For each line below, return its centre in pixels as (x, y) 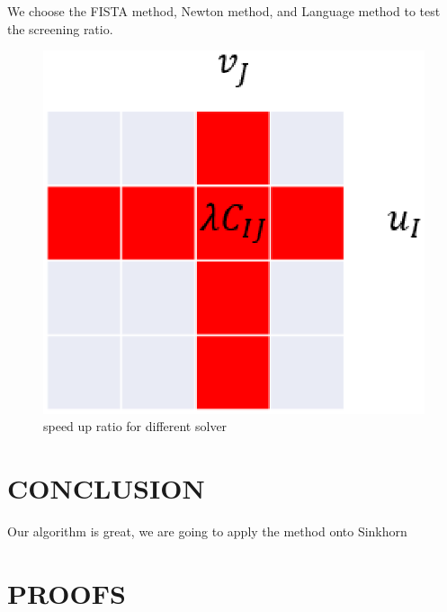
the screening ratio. (60, 28)
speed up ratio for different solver (135, 426)
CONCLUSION (106, 488)
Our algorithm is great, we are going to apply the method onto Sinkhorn (207, 531)
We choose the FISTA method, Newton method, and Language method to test (224, 11)
